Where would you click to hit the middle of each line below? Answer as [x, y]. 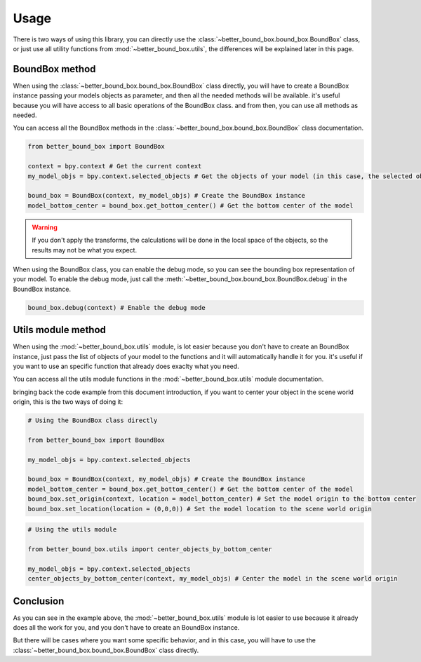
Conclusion [39, 601]
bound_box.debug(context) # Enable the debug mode [117, 308]
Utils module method [60, 330]
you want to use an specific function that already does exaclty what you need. [126, 366]
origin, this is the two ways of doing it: [68, 402]
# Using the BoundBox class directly [93, 420]
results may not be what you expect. [84, 250]
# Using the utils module [72, 530]
